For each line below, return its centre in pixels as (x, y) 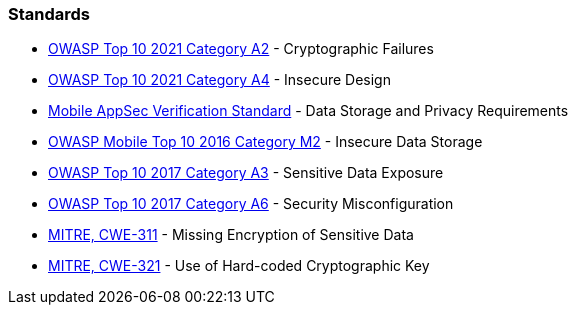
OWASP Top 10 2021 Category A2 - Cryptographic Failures (241, 49)
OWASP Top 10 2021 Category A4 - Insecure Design (219, 80)
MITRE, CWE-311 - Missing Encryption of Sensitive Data (231, 235)
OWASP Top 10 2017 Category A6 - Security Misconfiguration (251, 204)
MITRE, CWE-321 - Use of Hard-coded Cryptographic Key (239, 266)
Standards (49, 14)
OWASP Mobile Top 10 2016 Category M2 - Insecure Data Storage (265, 142)
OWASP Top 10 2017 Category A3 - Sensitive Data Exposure (246, 173)
